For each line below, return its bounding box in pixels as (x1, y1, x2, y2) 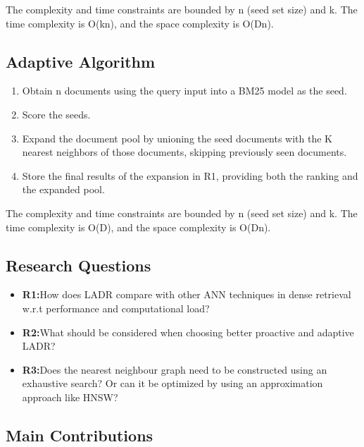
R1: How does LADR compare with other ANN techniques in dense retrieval (22, 287, 351, 302)
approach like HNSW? (22, 389, 118, 404)
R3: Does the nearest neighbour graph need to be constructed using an (22, 362, 327, 376)
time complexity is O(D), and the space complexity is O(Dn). (6, 219, 271, 234)
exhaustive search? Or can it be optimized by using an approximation (22, 376, 323, 391)
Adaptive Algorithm (6, 50, 156, 72)
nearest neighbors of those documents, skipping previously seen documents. (22, 145, 347, 159)
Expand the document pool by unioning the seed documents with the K (22, 130, 333, 145)
